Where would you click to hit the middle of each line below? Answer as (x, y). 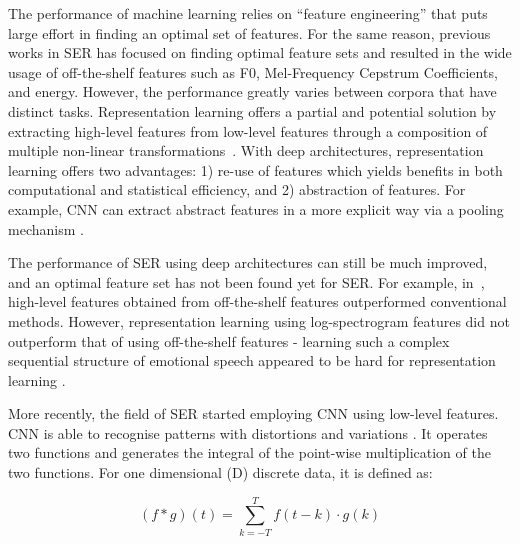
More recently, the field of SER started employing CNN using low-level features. (253, 413)
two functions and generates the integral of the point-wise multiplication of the (249, 452)
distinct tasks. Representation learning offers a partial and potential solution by (252, 110)
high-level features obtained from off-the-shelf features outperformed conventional (257, 301)
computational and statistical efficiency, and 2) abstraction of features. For (237, 189)
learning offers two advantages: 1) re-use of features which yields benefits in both (255, 169)
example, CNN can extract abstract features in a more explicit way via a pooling (256, 208)
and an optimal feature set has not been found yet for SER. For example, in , (246, 281)
